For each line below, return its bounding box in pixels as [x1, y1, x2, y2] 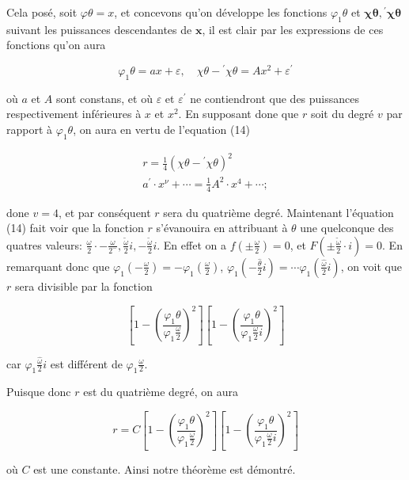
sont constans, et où [56, 90, 153, 106]
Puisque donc [6, 383, 71, 400]
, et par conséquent [58, 204, 151, 220]
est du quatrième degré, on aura [83, 383, 239, 400]
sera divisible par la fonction [14, 277, 153, 294]
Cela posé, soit [6, 4, 78, 20]
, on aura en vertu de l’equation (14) [73, 121, 250, 138]
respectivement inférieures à [6, 105, 142, 122]
